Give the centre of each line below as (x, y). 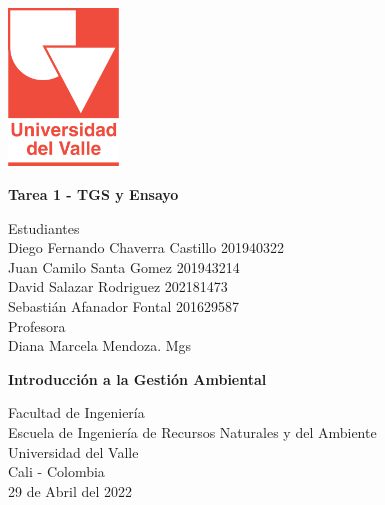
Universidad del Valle (73, 451)
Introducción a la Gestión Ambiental (137, 378)
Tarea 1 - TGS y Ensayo (93, 193)
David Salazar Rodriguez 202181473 (118, 286)
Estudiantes (44, 227)
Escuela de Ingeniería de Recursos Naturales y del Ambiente (192, 431)
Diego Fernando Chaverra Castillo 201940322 (146, 247)
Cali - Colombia (56, 471)
